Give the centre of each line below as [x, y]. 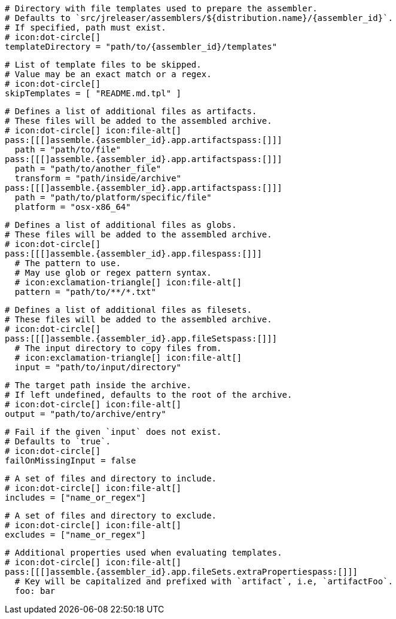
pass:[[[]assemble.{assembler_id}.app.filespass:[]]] [133, 254]
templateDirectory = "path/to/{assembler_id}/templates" [141, 47]
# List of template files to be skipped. [103, 65]
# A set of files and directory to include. [111, 478]
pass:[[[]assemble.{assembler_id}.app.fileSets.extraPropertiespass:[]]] [182, 572]
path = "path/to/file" [68, 150]
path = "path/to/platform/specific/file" [113, 197]
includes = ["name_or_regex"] [76, 498]
